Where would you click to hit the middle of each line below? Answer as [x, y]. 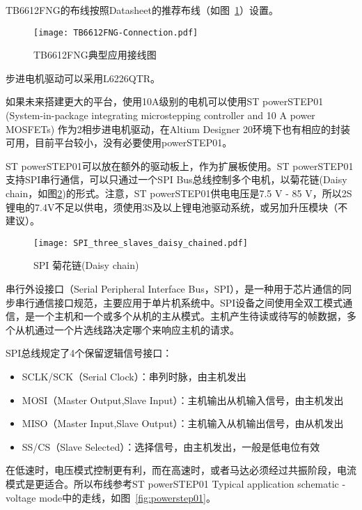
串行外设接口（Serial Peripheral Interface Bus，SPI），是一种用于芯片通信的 [174, 289]
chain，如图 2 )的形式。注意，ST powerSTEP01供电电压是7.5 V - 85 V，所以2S [179, 193]
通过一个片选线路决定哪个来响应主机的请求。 [137, 329]
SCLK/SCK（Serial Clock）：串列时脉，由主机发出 [134, 376]
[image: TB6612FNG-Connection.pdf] [116, 32]
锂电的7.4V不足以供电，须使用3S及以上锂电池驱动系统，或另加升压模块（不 [177, 207]
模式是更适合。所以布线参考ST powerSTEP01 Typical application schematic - [176, 483]
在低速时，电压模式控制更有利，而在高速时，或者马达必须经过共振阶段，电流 [181, 470]
